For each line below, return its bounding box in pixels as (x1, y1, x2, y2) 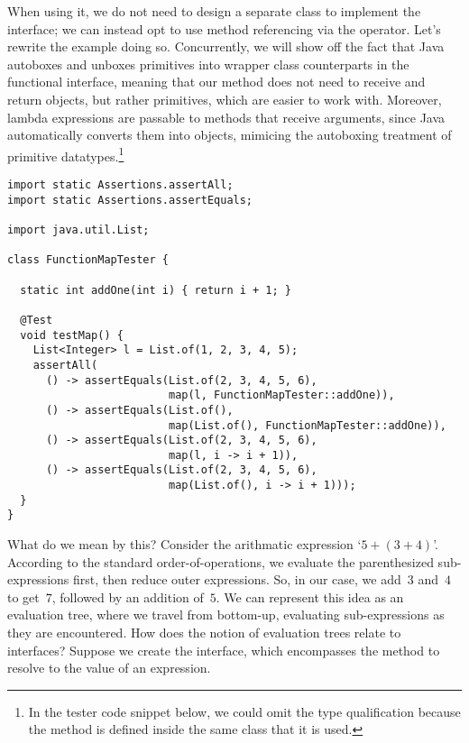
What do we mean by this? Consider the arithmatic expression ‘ (7, 535, 362, 554)
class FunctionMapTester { (7, 253, 169, 267)
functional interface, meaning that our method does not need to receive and (7, 72, 426, 91)
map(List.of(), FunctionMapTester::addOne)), (168, 418, 446, 432)
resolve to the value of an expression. (7, 658, 211, 677)
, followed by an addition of (51, 587, 204, 606)
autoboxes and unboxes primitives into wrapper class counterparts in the (7, 54, 409, 73)
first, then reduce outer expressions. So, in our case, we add (72, 570, 401, 589)
